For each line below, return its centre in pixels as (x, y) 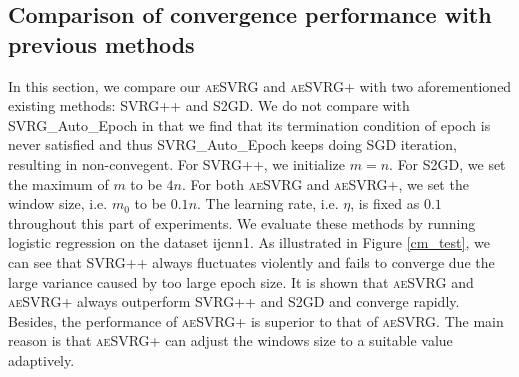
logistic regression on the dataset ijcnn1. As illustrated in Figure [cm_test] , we (249, 242)
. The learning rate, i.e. (268, 203)
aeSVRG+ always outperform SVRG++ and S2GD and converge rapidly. (234, 301)
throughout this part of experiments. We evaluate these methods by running (242, 222)
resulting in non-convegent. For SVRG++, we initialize (177, 163)
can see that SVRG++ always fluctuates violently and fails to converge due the (251, 261)
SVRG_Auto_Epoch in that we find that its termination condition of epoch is (249, 124)
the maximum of (58, 183)
